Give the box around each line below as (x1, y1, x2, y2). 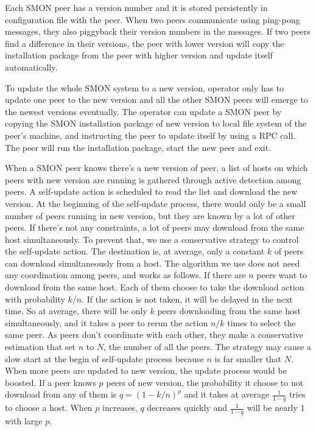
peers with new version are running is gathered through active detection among (5, 173, 301, 186)
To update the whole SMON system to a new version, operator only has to (5, 81, 284, 94)
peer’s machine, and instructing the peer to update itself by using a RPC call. (5, 128, 296, 141)
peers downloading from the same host (157, 304, 301, 317)
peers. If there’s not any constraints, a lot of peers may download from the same (5, 221, 304, 234)
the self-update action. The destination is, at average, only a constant (5, 245, 265, 258)
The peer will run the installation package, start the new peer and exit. (5, 141, 272, 153)
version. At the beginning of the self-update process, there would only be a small (5, 197, 306, 209)
